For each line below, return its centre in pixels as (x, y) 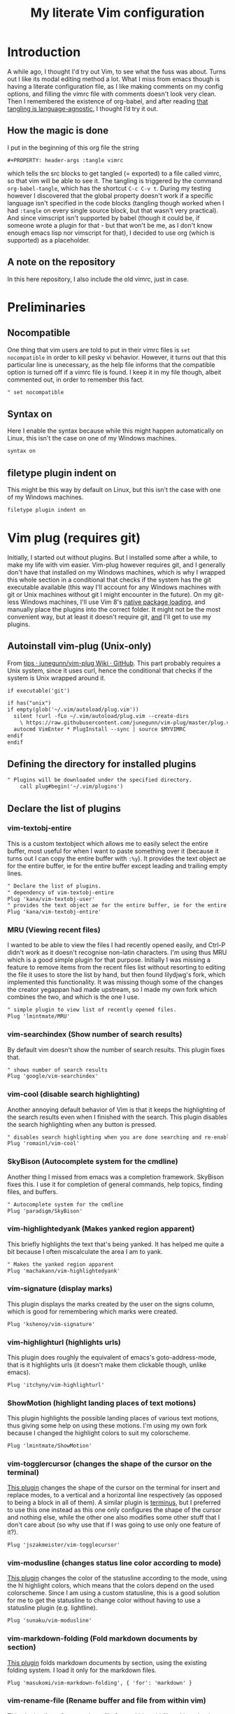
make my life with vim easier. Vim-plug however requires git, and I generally (116, 565)
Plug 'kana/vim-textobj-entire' (54, 912)
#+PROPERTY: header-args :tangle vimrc (65, 160)
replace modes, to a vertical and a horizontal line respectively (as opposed (115, 1495)
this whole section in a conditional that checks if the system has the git (109, 579)
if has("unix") (29, 703)
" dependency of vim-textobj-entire (60, 893)
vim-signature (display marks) (60, 1289)
